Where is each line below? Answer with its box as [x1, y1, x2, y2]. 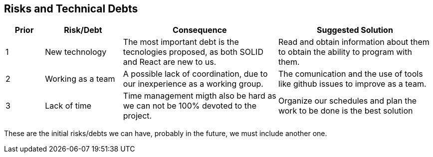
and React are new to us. [123, 57, 216, 67]
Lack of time [45, 101, 92, 111]
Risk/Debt [64, 25, 102, 35]
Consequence [173, 25, 227, 35]
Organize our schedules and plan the [278, 96, 417, 106]
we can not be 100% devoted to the [123, 101, 256, 111]
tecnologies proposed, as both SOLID [123, 47, 263, 57]
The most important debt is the [123, 37, 239, 47]
